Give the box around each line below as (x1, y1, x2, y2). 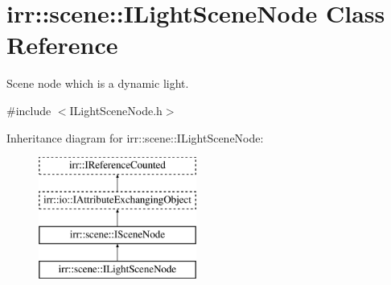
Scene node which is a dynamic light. (6, 75, 189, 92)
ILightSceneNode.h (69, 101, 163, 118)
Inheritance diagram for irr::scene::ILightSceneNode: (6, 129, 264, 146)
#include (6, 101, 51, 118)
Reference (6, 28, 118, 61)
